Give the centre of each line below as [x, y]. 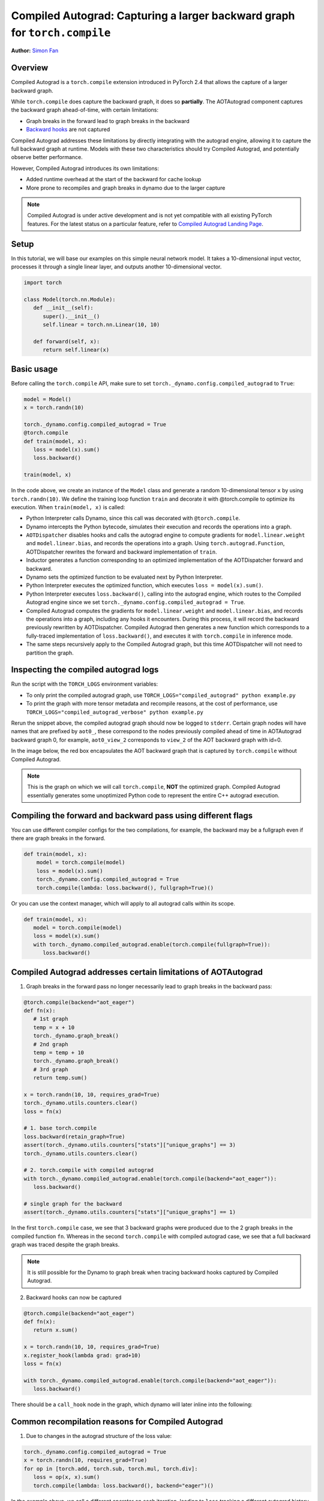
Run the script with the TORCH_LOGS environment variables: [85, 684]
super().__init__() [71, 316]
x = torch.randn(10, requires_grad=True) [85, 1460]
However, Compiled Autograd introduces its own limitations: [85, 168]
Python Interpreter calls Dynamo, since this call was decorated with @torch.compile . [133, 518]
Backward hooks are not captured [68, 130]
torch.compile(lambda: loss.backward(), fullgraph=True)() [125, 888]
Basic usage [34, 369]
